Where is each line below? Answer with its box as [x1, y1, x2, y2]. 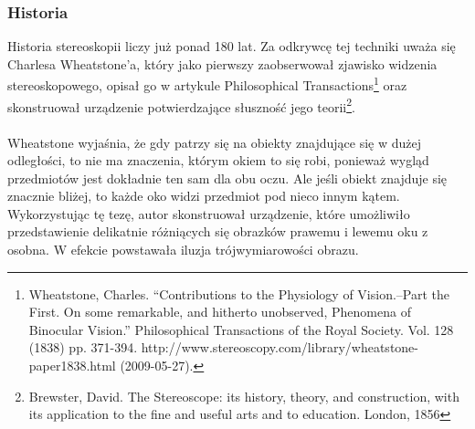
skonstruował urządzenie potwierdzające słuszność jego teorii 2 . [7, 94, 355, 116]
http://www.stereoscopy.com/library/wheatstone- [141, 338, 418, 357]
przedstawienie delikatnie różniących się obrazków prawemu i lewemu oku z [7, 222, 428, 241]
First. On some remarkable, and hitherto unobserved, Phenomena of [28, 302, 411, 321]
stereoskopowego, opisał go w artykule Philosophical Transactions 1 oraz [7, 73, 407, 95]
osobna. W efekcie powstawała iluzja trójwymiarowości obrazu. [7, 240, 359, 259]
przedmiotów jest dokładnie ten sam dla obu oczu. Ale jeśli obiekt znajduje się [7, 168, 448, 187]
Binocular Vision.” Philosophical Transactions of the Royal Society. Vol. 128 [28, 319, 454, 339]
